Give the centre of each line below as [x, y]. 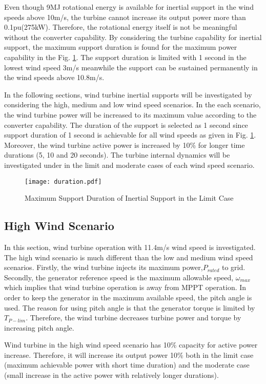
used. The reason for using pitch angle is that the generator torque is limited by [130, 307]
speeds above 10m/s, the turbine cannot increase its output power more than [125, 17]
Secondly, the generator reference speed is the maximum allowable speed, [119, 277]
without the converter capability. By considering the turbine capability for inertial [133, 37]
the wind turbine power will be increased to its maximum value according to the [130, 114]
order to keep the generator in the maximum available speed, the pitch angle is [128, 297]
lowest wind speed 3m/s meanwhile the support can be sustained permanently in [131, 67]
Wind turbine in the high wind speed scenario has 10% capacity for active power [131, 345]
